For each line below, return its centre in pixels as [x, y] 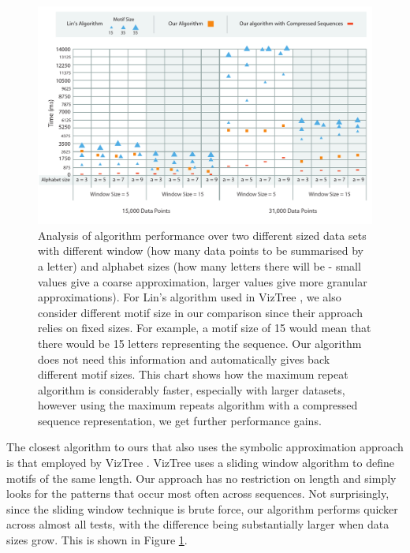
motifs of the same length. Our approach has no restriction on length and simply [201, 478]
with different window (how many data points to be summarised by [201, 250]
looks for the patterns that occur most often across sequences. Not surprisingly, [198, 493]
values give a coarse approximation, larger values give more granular [203, 281]
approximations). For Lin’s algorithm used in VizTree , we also [190, 297]
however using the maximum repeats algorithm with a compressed [198, 405]
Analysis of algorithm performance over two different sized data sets [202, 235]
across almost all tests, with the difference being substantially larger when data [198, 524]
